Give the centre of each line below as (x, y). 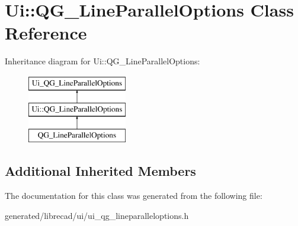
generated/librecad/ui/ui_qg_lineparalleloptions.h (97, 215)
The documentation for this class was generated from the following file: (134, 196)
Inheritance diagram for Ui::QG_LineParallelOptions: (102, 61)
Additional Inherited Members (100, 171)
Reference (46, 33)
